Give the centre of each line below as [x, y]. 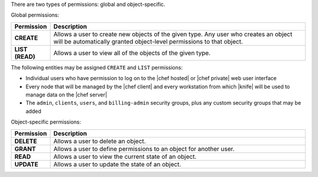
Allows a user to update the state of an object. [117, 164]
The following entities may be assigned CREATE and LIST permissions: [97, 67]
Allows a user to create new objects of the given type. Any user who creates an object [173, 34]
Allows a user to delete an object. [100, 141]
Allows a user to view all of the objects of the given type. [132, 53]
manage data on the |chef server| [66, 95]
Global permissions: [35, 15]
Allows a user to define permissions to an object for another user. [144, 149]
